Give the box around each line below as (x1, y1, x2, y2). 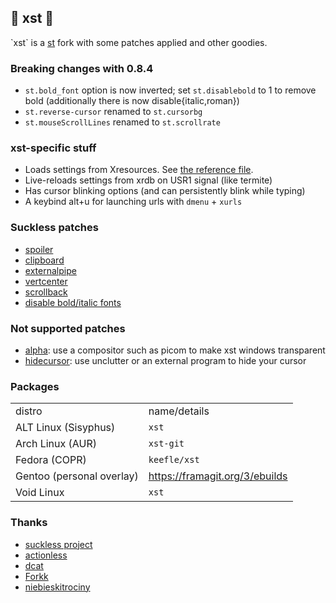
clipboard (24, 254, 65, 266)
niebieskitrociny (24, 581, 91, 593)
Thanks (10, 516, 48, 530)
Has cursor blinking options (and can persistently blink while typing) (24, 185, 306, 197)
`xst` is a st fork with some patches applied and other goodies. (10, 36, 268, 48)
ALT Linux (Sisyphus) (15, 421, 116, 435)
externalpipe (24, 264, 77, 276)
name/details (148, 404, 210, 418)
